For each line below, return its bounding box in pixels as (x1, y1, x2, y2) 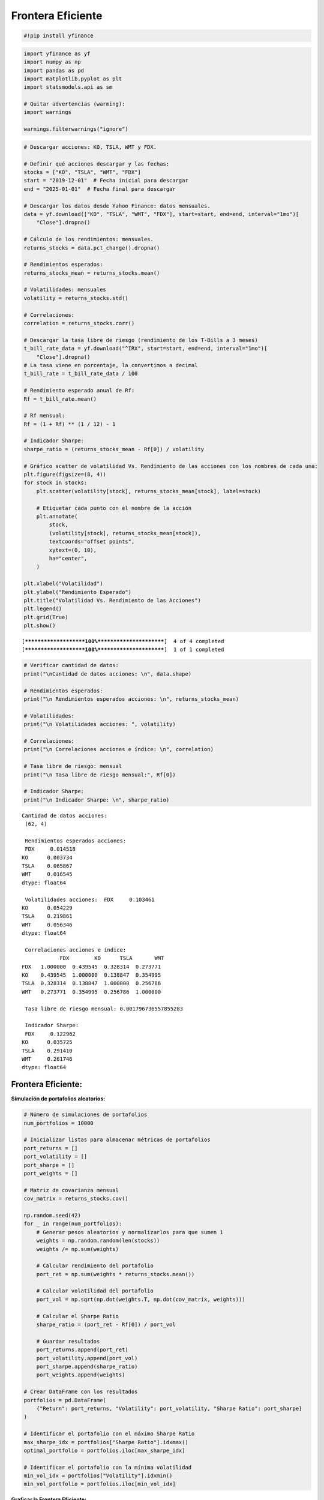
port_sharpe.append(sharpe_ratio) (36, 1363, 138, 1370)
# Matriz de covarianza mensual (23, 1187, 119, 1193)
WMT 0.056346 (22, 921, 73, 928)
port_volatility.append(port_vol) (36, 1355, 138, 1361)
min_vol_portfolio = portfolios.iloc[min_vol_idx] (23, 1481, 176, 1487)
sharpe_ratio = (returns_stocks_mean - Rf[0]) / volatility (23, 446, 205, 452)
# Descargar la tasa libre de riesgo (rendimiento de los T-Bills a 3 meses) (23, 337, 258, 343)
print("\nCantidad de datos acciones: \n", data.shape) (23, 670, 192, 677)
